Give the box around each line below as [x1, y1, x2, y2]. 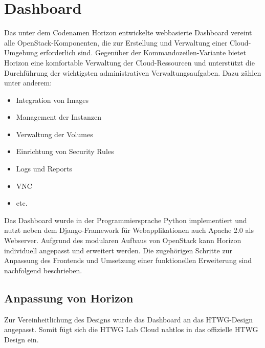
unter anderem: [4, 77, 52, 88]
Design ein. [4, 334, 39, 344]
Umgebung [4, 47, 38, 58]
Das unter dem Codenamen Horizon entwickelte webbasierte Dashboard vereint [4, 27, 252, 38]
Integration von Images [16, 94, 89, 105]
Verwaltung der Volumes [16, 128, 93, 139]
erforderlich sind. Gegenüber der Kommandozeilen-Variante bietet [40, 47, 246, 58]
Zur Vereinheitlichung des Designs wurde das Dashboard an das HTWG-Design [4, 314, 253, 324]
